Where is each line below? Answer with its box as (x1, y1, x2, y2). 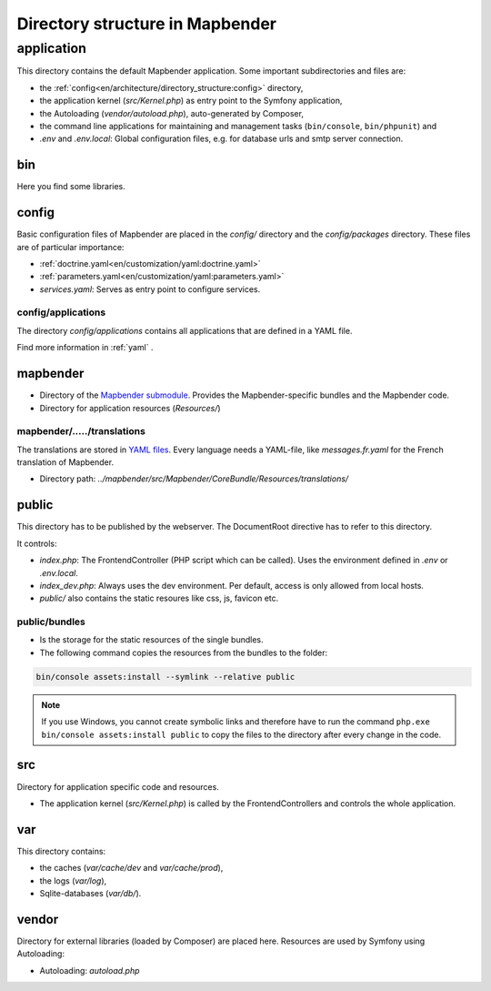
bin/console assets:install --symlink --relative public (35, 672, 296, 682)
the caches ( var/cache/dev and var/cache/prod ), (39, 863, 224, 874)
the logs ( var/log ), (39, 875, 107, 886)
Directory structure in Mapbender (16, 14, 277, 34)
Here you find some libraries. (16, 181, 126, 192)
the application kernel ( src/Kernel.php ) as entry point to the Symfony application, (39, 96, 343, 106)
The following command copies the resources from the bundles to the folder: (39, 647, 327, 658)
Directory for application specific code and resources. (16, 781, 220, 792)
